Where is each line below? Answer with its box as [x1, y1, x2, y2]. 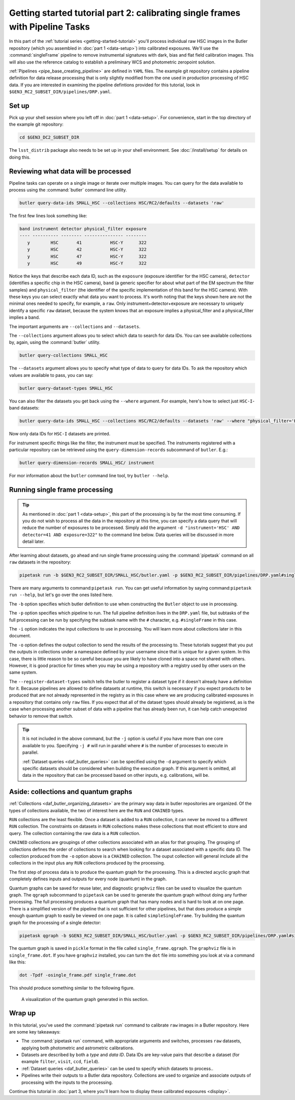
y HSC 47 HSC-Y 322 [27, 254, 147, 259]
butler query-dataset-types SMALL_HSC [19, 385, 113, 391]
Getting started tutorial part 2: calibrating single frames [9, 7, 240, 18]
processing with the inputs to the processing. [21, 1079, 113, 1085]
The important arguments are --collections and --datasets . [9, 323, 141, 330]
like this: [9, 959, 26, 965]
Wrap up [9, 1009, 36, 1017]
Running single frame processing [9, 485, 113, 494]
